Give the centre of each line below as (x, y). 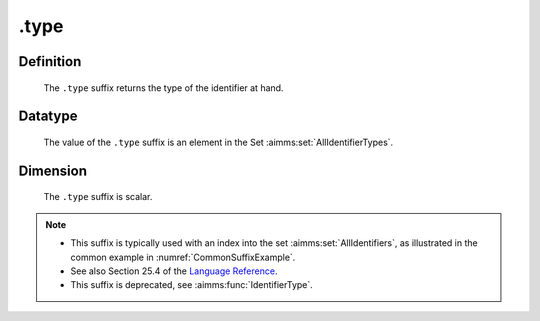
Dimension (53, 170)
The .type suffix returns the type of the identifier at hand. (163, 87)
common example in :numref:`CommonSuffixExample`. (183, 257)
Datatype (48, 116)
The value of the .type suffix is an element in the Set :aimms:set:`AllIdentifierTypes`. (218, 142)
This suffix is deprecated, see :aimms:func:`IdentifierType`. (192, 285)
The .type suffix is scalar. (98, 197)
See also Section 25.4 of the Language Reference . (174, 271)
